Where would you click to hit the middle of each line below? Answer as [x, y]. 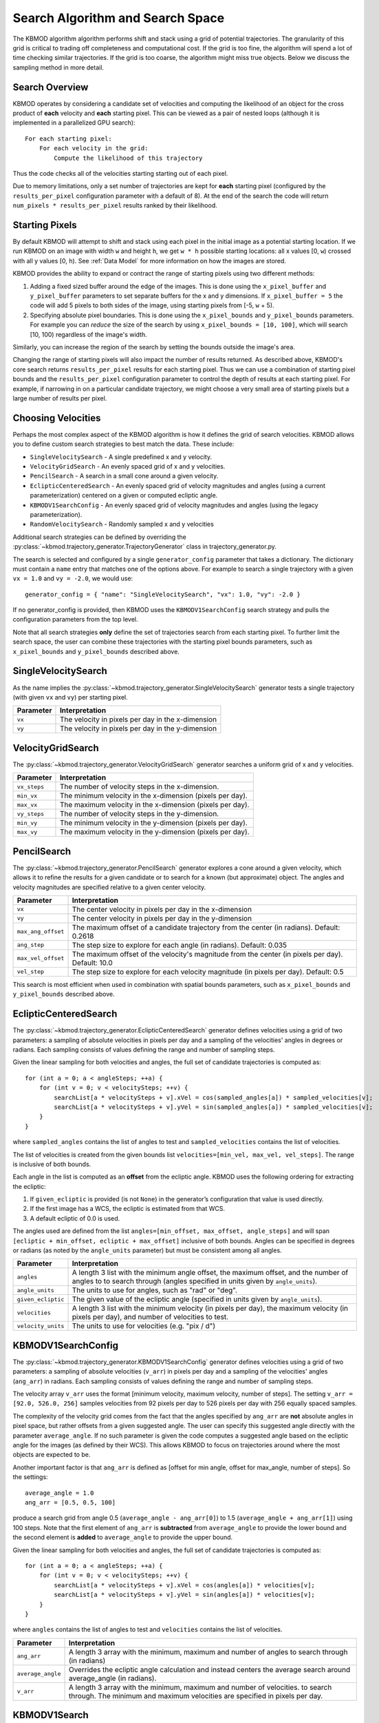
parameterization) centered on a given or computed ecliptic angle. [124, 496]
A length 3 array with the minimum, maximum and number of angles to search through [208, 1652]
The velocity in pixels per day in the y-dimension [138, 728]
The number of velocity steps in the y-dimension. [139, 814]
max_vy [27, 832]
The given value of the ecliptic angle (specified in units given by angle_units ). [197, 1299]
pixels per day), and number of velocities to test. [150, 1317]
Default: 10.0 [92, 963]
